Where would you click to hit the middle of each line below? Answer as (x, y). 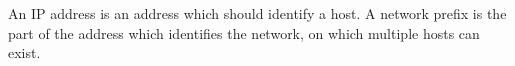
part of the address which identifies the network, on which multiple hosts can (244, 32)
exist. (24, 52)
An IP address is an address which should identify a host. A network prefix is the (257, 13)
